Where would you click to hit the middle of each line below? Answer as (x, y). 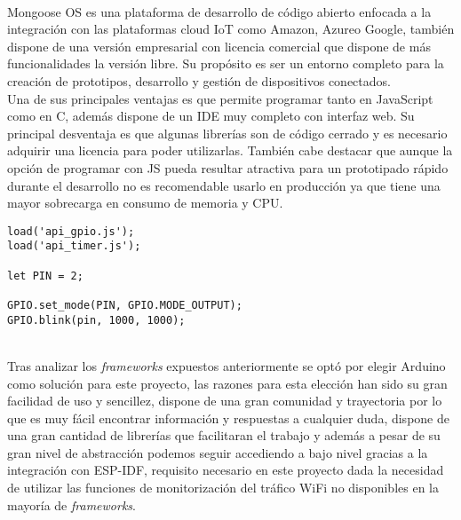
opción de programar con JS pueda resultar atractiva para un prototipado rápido (228, 167)
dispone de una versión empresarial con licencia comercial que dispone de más (219, 46)
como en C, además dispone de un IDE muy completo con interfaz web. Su (211, 116)
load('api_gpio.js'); (71, 231)
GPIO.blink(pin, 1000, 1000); (96, 320)
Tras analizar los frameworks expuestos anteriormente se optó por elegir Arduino (227, 365)
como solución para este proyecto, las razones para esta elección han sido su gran (227, 383)
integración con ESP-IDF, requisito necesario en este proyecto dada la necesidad (226, 470)
